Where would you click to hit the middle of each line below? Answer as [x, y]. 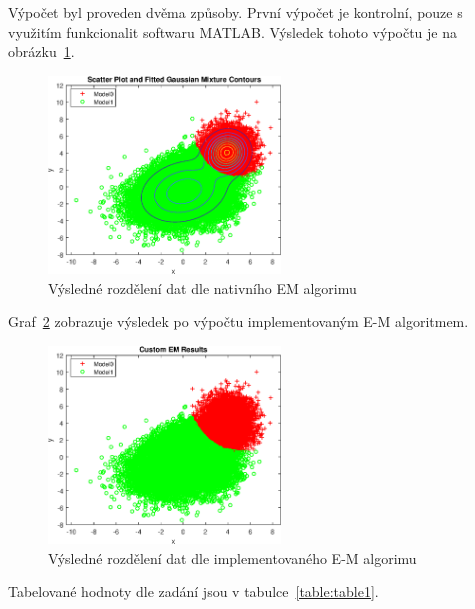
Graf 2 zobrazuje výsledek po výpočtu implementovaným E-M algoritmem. [238, 321]
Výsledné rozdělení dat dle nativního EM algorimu [202, 287]
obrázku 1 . [41, 51]
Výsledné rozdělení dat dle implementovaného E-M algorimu [232, 557]
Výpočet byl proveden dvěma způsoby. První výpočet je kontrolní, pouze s [235, 12]
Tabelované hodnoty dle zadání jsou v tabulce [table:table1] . [193, 591]
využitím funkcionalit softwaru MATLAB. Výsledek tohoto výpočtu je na [233, 31]
